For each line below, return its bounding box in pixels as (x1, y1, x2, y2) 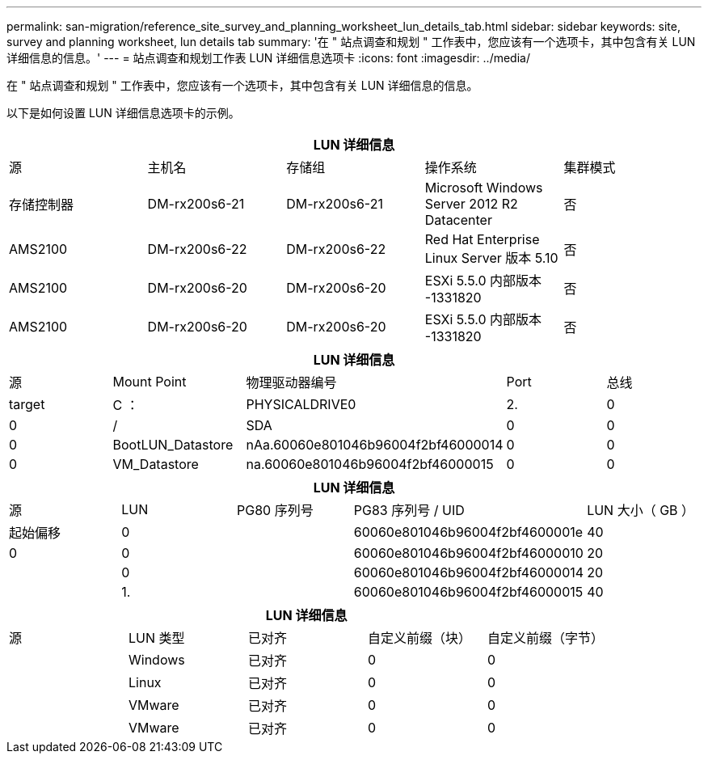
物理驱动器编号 (246, 374, 337, 391)
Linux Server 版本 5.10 (424, 250, 558, 266)
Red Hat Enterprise (424, 231, 540, 247)
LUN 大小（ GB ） (587, 502, 695, 518)
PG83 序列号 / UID (353, 502, 465, 518)
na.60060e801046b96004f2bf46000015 (246, 456, 494, 472)
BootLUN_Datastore (112, 437, 234, 453)
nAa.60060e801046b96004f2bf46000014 (246, 437, 504, 453)
